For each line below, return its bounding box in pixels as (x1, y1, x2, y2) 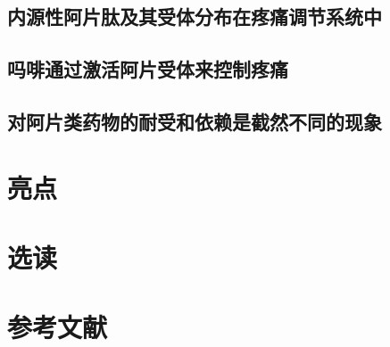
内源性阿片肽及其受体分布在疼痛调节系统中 (7, 3, 382, 30)
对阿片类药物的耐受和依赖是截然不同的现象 (7, 107, 382, 135)
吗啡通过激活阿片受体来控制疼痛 (7, 55, 288, 83)
